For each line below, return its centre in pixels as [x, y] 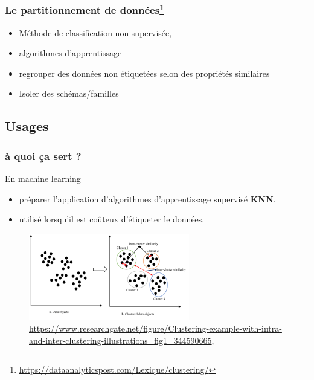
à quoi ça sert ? [43, 156]
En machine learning [43, 179]
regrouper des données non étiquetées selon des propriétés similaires [144, 73]
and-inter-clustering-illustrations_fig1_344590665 [120, 340]
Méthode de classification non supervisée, [95, 32]
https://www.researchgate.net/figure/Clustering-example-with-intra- [155, 328]
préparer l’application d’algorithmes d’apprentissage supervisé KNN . [147, 198]
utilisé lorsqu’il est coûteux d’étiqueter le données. [112, 219]
